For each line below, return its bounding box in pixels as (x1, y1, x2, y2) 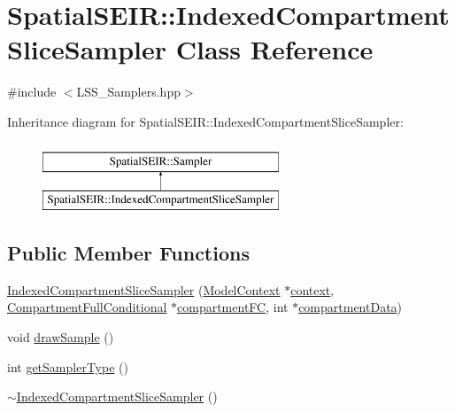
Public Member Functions (7, 239, 250, 267)
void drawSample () (7, 328, 114, 346)
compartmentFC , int (177, 298, 289, 316)
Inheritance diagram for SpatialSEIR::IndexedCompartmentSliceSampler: (7, 112, 404, 130)
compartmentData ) (298, 298, 403, 316)
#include (7, 82, 57, 101)
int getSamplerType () (7, 357, 128, 376)
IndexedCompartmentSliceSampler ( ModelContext (7, 280, 281, 299)
